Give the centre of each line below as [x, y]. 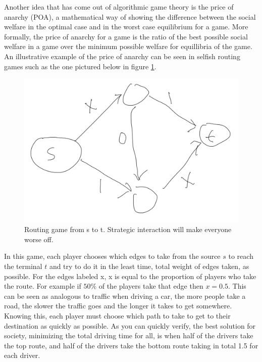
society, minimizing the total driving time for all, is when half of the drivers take [129, 335]
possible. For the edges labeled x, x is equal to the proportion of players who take [130, 276]
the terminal [23, 266]
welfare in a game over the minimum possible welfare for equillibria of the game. [128, 46]
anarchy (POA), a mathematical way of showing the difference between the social [130, 16]
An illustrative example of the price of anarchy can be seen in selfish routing [122, 56]
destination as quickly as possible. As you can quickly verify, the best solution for [130, 325]
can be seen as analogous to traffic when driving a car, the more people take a [125, 296]
